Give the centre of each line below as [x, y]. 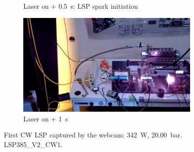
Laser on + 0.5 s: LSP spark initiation [81, 6]
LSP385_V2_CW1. [33, 144]
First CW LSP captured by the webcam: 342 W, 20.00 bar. [93, 135]
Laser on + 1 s [46, 118]
